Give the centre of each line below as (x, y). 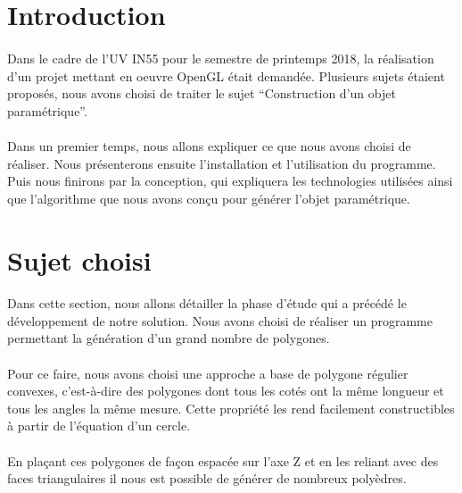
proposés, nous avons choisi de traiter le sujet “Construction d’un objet (202, 93)
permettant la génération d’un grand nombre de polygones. (169, 338)
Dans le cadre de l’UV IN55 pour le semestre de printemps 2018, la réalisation (221, 58)
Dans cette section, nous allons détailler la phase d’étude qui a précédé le (207, 303)
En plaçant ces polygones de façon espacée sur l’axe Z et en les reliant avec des (223, 460)
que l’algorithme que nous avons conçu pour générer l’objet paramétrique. (209, 198)
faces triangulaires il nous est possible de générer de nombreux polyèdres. (207, 478)
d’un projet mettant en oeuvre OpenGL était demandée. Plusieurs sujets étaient (226, 75)
